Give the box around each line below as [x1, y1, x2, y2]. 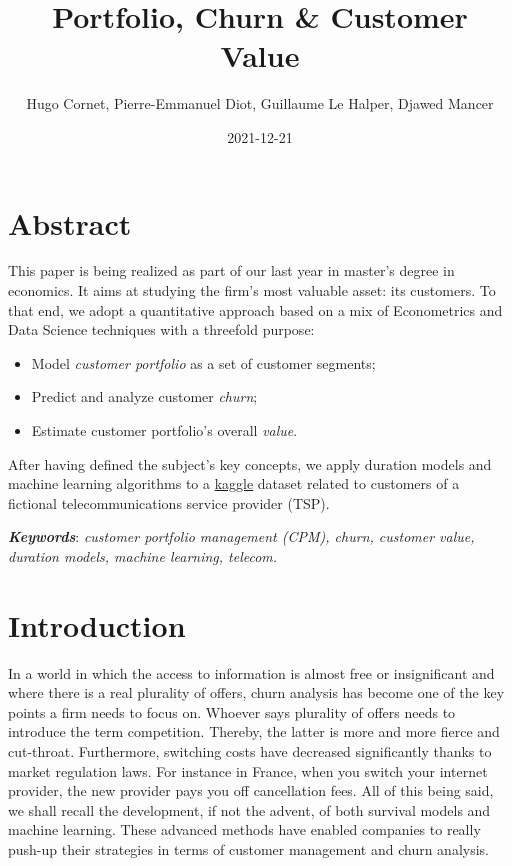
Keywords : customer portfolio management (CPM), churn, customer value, [8, 526, 475, 547]
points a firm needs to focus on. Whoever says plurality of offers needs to [8, 701, 456, 722]
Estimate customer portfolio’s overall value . [31, 420, 298, 440]
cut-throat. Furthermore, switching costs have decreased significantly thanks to [8, 741, 492, 762]
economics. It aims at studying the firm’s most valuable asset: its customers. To [8, 280, 496, 301]
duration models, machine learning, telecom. [8, 545, 278, 566]
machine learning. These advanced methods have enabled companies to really [8, 819, 481, 840]
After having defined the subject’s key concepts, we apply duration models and [8, 453, 492, 474]
